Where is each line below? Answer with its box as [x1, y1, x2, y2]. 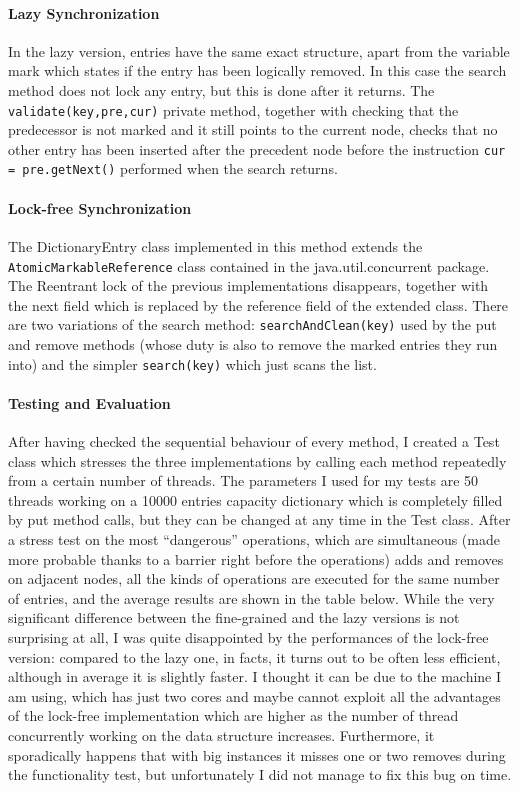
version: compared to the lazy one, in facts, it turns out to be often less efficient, [8, 646, 501, 667]
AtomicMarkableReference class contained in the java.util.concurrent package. [8, 255, 490, 276]
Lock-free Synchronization [8, 197, 192, 218]
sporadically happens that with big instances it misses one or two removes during [8, 744, 506, 765]
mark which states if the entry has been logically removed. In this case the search [8, 60, 507, 81]
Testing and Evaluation [8, 392, 171, 413]
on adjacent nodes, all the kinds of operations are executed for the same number [8, 568, 500, 589]
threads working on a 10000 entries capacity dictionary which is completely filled [8, 489, 503, 510]
